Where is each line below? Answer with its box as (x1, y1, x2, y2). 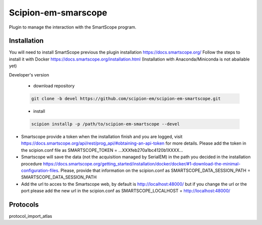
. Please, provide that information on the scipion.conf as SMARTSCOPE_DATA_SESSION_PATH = (58, 167, 251, 173)
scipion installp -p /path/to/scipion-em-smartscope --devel (31, 121, 180, 127)
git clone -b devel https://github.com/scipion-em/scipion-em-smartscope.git (31, 96, 221, 101)
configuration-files (21, 167, 58, 173)
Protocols (9, 200, 39, 209)
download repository (33, 83, 75, 89)
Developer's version (9, 72, 49, 77)
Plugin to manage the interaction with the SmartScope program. (9, 24, 137, 30)
